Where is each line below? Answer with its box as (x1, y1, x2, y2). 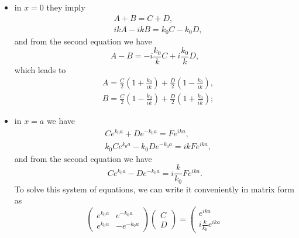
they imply (46, 1, 85, 13)
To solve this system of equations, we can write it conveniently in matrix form (14, 182, 294, 195)
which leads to (14, 63, 66, 75)
